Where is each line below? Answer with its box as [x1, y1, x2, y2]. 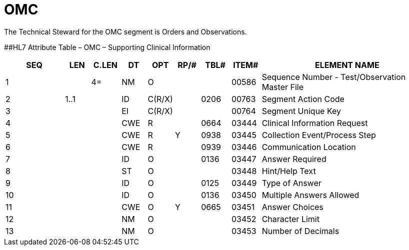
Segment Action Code [261, 93, 344, 104]
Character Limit [261, 213, 319, 224]
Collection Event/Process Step [261, 129, 376, 140]
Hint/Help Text [261, 165, 316, 176]
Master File [261, 81, 304, 92]
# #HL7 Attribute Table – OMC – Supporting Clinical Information [4, 42, 210, 51]
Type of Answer [261, 177, 321, 188]
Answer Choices [261, 201, 323, 212]
